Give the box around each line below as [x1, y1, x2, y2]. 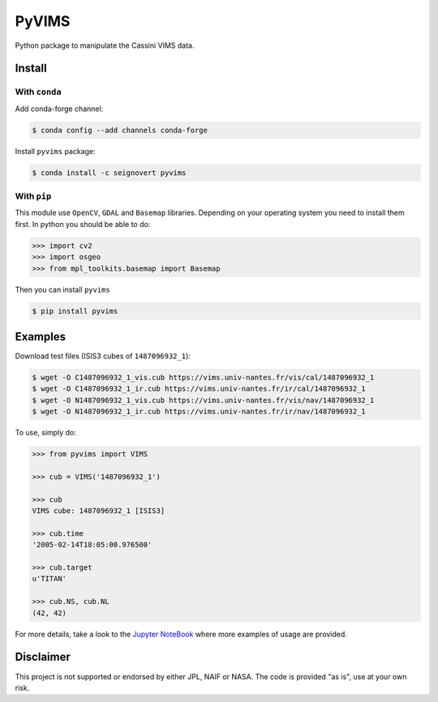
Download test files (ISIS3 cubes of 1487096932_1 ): [15, 351, 191, 361]
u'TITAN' [32, 574, 67, 584]
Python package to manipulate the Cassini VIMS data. [15, 41, 195, 50]
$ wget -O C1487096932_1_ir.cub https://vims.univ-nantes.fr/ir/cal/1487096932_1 [32, 384, 367, 393]
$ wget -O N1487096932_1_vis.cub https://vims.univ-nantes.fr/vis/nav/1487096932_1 [32, 396, 375, 405]
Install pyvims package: [15, 146, 97, 156]
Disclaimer [15, 650, 71, 664]
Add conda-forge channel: [15, 104, 104, 113]
